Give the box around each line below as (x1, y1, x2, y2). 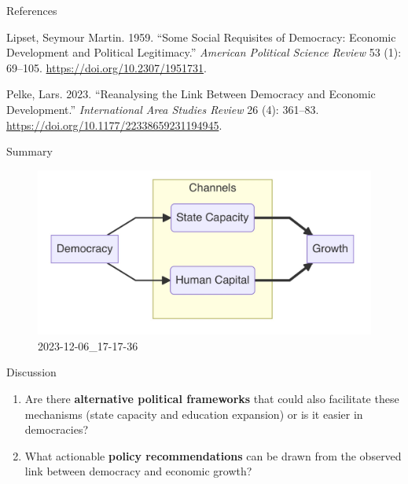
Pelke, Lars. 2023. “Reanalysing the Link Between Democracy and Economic (6, 86, 376, 102)
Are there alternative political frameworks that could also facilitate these (24, 390, 399, 407)
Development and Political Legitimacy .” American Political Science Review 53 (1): (6, 44, 402, 60)
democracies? (24, 421, 89, 438)
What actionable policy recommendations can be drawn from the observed (24, 447, 402, 464)
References (6, 2, 57, 18)
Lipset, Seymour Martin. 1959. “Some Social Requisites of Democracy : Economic (6, 28, 396, 45)
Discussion (6, 364, 57, 380)
